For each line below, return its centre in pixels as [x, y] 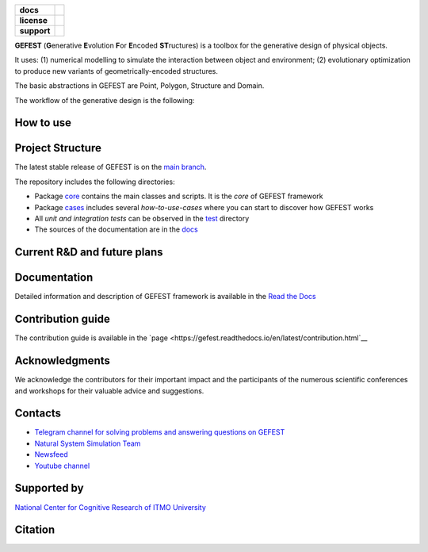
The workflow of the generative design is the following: [105, 100]
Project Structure [58, 148]
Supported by [49, 488]
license [33, 20]
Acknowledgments [63, 361]
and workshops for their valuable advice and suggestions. [109, 391]
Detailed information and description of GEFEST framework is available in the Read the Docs [165, 297]
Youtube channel [62, 466]
